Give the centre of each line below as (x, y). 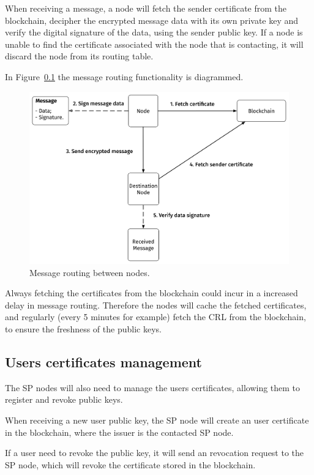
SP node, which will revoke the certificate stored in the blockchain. (130, 464)
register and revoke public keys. (64, 399)
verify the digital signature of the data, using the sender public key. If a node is (154, 32)
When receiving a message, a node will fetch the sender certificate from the (146, 8)
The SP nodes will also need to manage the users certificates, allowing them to (153, 387)
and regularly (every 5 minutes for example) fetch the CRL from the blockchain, (155, 317)
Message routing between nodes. (90, 272)
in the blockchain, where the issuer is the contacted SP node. (119, 432)
